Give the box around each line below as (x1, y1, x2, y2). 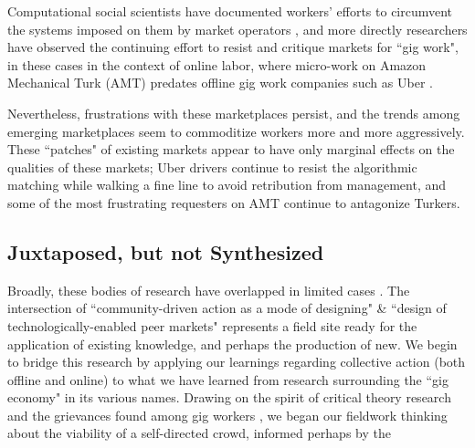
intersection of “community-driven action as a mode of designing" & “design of (7, 298, 447, 318)
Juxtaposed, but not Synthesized (7, 237, 324, 266)
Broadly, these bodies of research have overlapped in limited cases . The (7, 280, 410, 299)
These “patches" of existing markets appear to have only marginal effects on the (7, 140, 455, 159)
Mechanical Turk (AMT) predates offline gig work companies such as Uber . (7, 73, 433, 92)
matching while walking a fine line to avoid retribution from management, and (7, 175, 447, 194)
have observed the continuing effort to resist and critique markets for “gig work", (7, 37, 459, 57)
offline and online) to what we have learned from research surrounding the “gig (7, 370, 449, 389)
